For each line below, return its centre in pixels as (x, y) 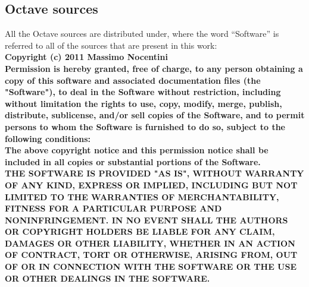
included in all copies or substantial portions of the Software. (133, 161)
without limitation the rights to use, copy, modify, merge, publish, (143, 103)
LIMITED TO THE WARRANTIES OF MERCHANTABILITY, (142, 196)
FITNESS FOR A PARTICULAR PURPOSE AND (113, 208)
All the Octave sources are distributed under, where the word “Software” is (142, 34)
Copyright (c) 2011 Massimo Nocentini (86, 57)
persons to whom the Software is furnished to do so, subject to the (145, 126)
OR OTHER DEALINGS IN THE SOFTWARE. (107, 278)
